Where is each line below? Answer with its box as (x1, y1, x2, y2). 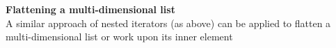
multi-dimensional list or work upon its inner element (6, 29, 233, 44)
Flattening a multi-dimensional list (6, 2, 175, 16)
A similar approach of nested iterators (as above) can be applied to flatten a (6, 15, 331, 30)
